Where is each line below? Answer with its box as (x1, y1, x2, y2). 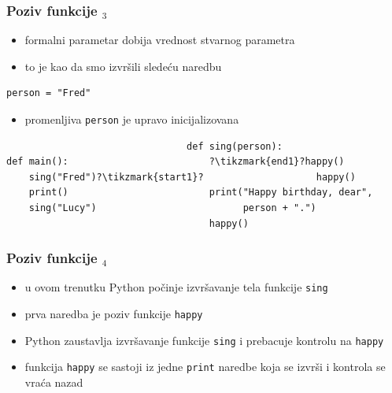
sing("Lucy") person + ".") (28, 202, 316, 214)
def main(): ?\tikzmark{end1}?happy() (6, 156, 345, 168)
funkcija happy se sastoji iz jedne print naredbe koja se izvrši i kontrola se (24, 358, 386, 375)
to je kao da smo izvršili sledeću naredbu (24, 57, 222, 74)
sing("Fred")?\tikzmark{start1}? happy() (28, 171, 356, 183)
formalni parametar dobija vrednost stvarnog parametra (24, 32, 295, 48)
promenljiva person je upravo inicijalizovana (24, 111, 239, 127)
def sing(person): (187, 140, 283, 152)
